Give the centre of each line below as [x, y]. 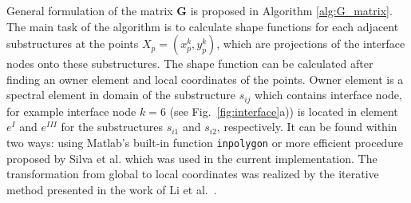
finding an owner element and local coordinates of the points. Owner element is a [205, 79]
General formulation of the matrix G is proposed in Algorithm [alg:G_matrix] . [200, 10]
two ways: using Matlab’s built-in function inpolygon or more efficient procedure [205, 143]
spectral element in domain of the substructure [121, 95]
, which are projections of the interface [311, 44]
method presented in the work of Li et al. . [112, 189]
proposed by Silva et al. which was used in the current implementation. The [192, 158]
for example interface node [71, 111]
